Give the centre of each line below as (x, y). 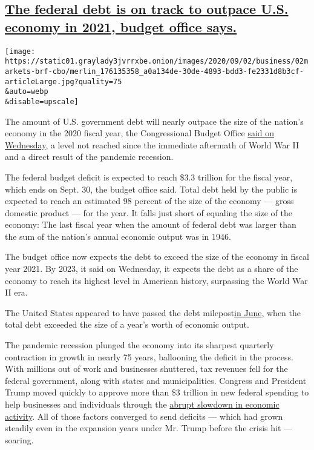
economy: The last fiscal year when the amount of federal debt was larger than (151, 224)
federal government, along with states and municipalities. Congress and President (156, 380)
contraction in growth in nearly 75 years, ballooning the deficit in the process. (149, 356)
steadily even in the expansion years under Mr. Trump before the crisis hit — (149, 428)
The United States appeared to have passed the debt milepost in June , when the (153, 312)
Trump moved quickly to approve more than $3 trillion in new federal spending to (157, 392)
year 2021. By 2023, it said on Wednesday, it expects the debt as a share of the (152, 269)
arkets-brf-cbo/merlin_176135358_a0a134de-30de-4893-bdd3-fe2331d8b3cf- (154, 71)
